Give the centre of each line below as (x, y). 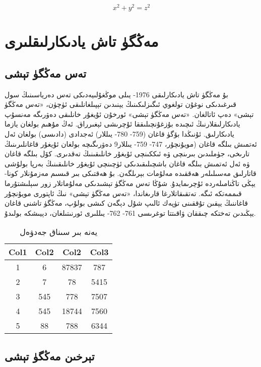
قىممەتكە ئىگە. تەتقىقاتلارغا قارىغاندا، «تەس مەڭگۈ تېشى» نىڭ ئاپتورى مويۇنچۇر (123, 193)
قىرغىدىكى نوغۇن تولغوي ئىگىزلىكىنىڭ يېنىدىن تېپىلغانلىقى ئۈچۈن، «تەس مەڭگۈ (120, 104)
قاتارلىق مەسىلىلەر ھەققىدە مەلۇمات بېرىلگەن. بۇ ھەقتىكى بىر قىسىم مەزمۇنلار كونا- (130, 173)
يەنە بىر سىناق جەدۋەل (59, 232)
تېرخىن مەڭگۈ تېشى (50, 356)
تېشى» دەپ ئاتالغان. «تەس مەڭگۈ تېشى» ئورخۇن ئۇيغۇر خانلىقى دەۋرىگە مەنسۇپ (129, 114)
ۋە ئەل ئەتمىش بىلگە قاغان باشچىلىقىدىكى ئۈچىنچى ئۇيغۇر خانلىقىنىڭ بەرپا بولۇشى (127, 163)
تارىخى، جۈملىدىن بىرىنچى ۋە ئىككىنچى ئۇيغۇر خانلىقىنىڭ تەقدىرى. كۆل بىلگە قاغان (127, 154)
